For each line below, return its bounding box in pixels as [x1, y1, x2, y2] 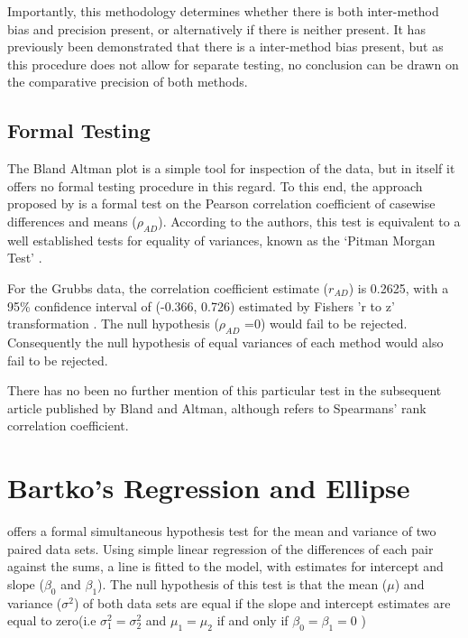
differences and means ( [7, 211, 137, 230]
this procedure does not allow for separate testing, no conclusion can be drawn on [7, 54, 459, 73]
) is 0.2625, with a [348, 278, 449, 297]
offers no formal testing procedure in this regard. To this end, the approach [7, 176, 423, 195]
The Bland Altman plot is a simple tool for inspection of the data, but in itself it [7, 159, 455, 178]
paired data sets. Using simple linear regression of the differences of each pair [7, 539, 434, 558]
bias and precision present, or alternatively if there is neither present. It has [7, 19, 426, 38]
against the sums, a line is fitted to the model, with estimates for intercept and [7, 557, 444, 576]
